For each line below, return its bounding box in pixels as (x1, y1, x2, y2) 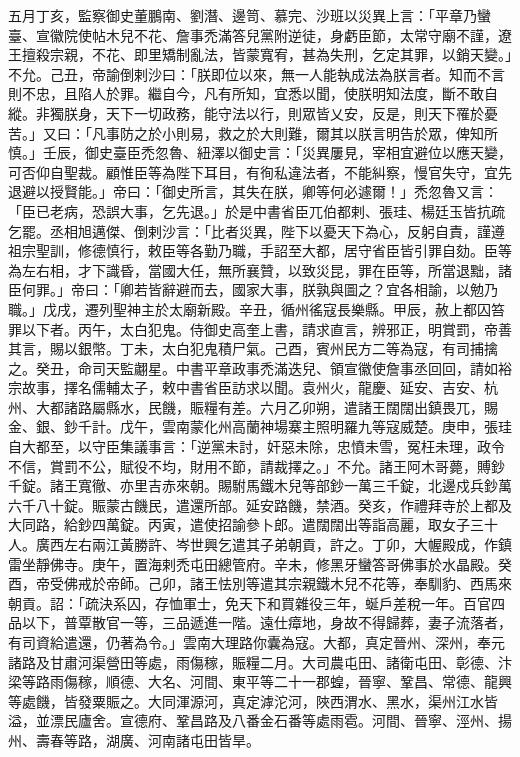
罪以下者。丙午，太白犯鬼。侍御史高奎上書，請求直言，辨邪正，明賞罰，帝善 (8, 318, 512, 339)
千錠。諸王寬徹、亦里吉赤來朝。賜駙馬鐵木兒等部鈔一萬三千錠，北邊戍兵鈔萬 (8, 475, 512, 496)
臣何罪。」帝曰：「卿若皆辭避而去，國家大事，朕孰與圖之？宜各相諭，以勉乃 (8, 279, 498, 300)
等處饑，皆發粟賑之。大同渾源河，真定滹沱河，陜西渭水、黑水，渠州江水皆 (8, 690, 498, 711)
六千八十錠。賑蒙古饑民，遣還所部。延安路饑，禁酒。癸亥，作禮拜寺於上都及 (8, 494, 512, 515)
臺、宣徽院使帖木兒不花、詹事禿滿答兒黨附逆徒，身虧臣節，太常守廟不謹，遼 (8, 24, 512, 45)
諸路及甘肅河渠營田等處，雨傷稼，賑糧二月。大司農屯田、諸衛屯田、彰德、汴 (8, 651, 512, 672)
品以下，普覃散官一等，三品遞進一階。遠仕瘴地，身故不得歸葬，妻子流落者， (8, 612, 512, 633)
